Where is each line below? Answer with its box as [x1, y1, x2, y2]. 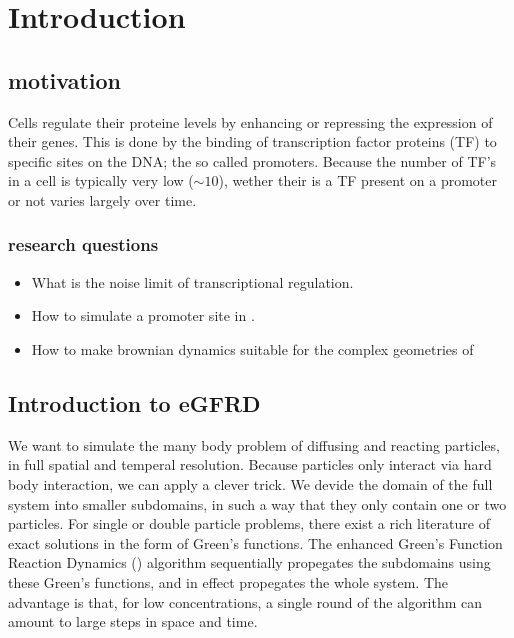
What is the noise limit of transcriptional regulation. [31, 271, 354, 292]
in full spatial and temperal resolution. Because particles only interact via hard [8, 454, 492, 475]
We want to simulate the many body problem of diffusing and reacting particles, [8, 434, 500, 455]
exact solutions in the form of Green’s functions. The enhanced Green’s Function [8, 532, 503, 553]
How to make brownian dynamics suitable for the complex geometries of [31, 338, 474, 359]
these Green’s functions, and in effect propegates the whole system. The [8, 571, 449, 592]
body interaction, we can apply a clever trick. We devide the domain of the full [8, 473, 493, 494]
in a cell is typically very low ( [8, 170, 194, 191]
